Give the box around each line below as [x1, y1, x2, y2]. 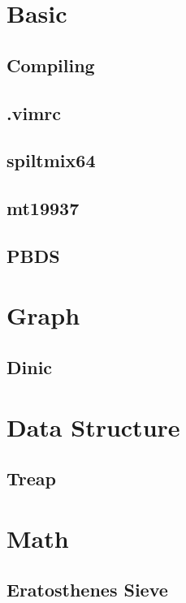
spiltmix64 [6, 148, 96, 173]
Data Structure [6, 410, 180, 443]
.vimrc [6, 100, 61, 125]
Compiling [6, 52, 95, 77]
